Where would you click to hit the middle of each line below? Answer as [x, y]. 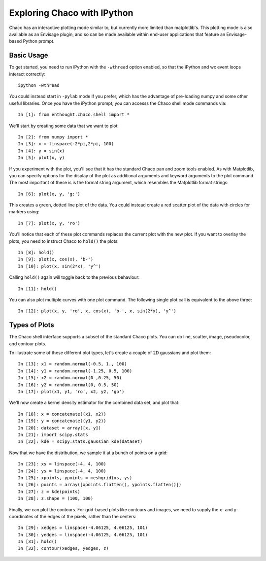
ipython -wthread [39, 85]
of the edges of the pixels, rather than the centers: [85, 516]
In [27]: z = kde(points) [49, 492]
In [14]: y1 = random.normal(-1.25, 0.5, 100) [75, 371]
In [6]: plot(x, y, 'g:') [49, 194]
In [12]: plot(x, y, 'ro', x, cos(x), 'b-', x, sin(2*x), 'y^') [97, 311]
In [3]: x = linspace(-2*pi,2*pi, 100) [66, 144]
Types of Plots [32, 325]
